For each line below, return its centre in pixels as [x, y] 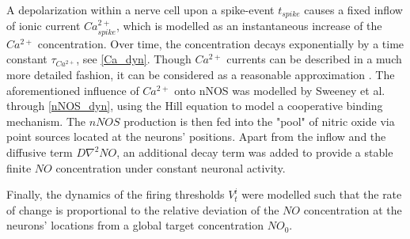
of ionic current [44, 26]
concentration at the [353, 209]
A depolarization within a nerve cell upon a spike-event [140, 9]
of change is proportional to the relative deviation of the [143, 209]
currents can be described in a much [314, 59]
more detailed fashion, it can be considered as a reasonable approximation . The [201, 75]
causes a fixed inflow [353, 9]
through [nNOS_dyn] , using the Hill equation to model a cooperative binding [195, 106]
